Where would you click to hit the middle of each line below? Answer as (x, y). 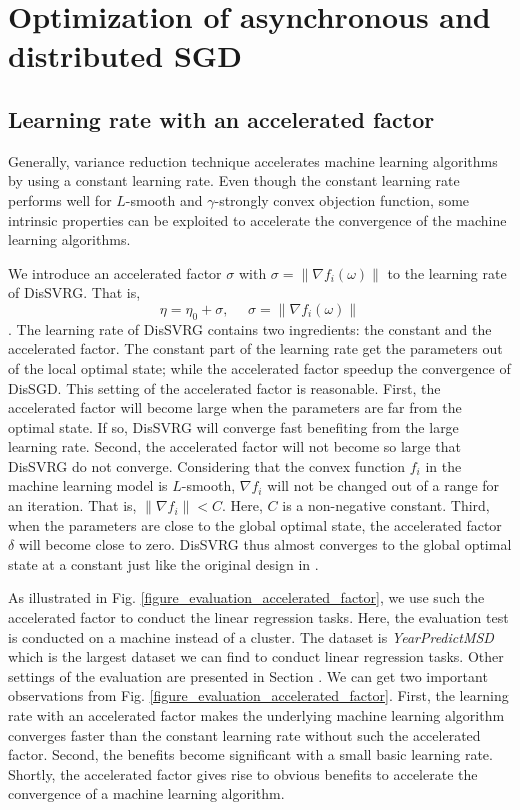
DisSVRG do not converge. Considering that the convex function (207, 465)
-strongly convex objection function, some (342, 199)
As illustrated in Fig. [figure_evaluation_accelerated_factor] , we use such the (246, 597)
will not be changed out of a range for (383, 485)
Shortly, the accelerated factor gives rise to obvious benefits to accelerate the (243, 773)
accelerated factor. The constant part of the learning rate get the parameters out (255, 348)
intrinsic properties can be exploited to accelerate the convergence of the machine (257, 219)
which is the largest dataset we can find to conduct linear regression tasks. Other (256, 656)
